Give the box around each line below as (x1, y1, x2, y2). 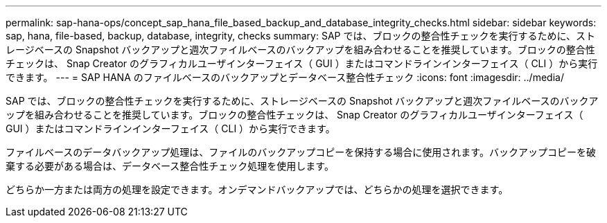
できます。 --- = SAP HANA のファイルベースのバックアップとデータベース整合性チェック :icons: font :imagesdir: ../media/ (6, 71, 564, 83)
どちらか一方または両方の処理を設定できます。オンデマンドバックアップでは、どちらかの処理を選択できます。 (6, 184, 509, 195)
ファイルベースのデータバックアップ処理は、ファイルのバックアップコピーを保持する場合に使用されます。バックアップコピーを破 (6, 146, 596, 158)
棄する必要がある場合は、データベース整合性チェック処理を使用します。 (6, 160, 334, 172)
